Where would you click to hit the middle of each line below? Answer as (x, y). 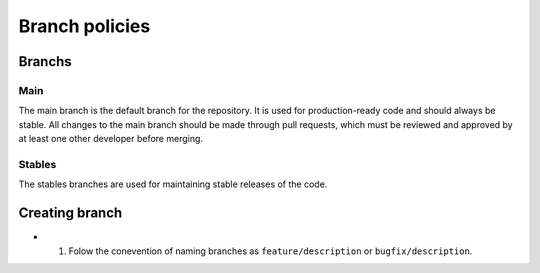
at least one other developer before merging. (111, 139)
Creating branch (70, 213)
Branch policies (84, 26)
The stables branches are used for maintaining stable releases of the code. (173, 184)
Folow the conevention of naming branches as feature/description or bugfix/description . (270, 251)
